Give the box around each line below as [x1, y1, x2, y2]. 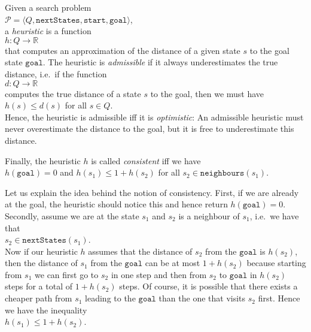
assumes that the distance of [88, 245, 193, 257]
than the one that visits [158, 292, 246, 304]
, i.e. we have [249, 209, 299, 222]
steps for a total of [5, 280, 72, 292]
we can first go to [35, 268, 99, 280]
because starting [246, 256, 306, 269]
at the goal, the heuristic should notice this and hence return [5, 198, 228, 210]
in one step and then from [111, 268, 207, 280]
